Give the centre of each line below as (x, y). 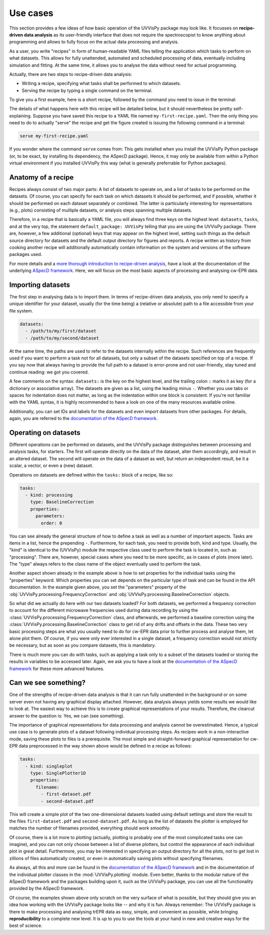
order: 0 (51, 523)
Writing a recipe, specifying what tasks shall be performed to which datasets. (101, 83)
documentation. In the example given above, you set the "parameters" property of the (97, 587)
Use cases (31, 13)
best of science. (26, 925)
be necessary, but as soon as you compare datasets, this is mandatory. (82, 645)
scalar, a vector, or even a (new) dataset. (51, 465)
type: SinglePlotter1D (58, 773)
